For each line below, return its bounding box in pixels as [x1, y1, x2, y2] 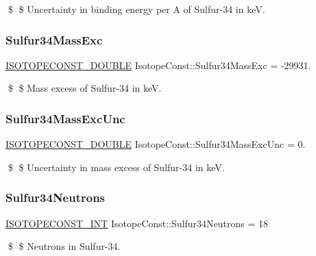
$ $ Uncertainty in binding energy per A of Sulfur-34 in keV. [8, 2, 265, 16]
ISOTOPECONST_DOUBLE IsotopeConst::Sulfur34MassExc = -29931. [5, 57, 311, 72]
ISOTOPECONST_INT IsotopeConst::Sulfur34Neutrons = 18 [5, 216, 269, 230]
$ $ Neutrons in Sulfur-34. [8, 239, 121, 253]
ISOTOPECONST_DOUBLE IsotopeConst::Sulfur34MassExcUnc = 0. [5, 137, 306, 151]
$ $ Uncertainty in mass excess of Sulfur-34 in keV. [8, 159, 225, 174]
